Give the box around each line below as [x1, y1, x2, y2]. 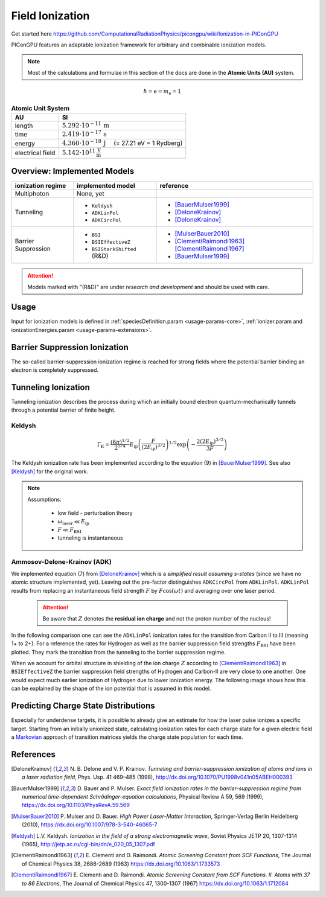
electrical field [14, 148, 56, 157]
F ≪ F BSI [57, 526, 81, 534]
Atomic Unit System [11, 104, 69, 112]
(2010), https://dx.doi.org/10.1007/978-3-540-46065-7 [22, 821, 158, 828]
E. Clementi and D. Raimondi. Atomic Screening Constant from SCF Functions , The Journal [85, 852, 312, 859]
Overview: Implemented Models [11, 166, 135, 176]
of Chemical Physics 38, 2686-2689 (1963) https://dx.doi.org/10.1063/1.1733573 [22, 860, 220, 867]
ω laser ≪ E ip [57, 518, 90, 526]
